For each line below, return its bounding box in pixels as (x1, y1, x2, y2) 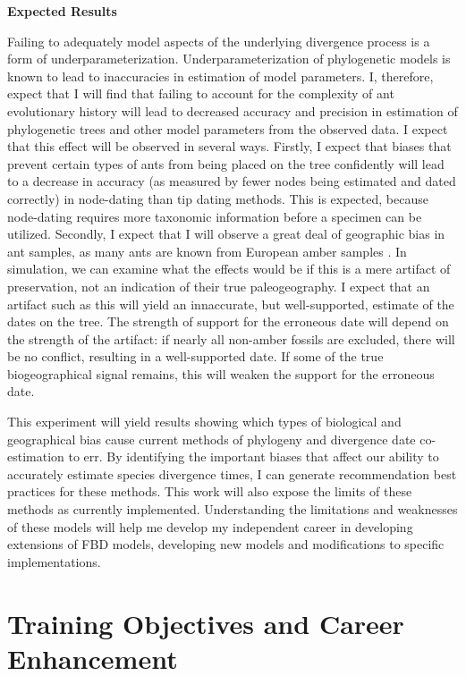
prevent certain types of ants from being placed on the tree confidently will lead (7, 154, 445, 173)
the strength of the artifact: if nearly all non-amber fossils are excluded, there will (7, 329, 455, 348)
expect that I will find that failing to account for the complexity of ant (7, 84, 394, 103)
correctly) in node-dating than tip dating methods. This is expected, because (7, 189, 428, 207)
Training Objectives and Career (7, 604, 404, 641)
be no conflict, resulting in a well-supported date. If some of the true (7, 347, 384, 366)
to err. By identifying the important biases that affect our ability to (68, 447, 439, 466)
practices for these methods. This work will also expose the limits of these (7, 482, 412, 501)
